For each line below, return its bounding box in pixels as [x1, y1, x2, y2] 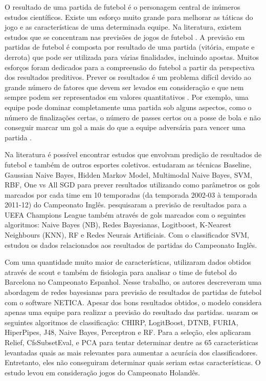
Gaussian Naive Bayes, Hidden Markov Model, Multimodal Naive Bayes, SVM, [5, 169, 252, 180]
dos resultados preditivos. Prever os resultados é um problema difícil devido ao [5, 72, 251, 82]
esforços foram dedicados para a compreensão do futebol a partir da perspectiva [5, 61, 255, 72]
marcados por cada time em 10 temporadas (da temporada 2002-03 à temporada [5, 189, 257, 200]
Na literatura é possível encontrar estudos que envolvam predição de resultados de [5, 149, 262, 160]
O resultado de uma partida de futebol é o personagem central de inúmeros [5, 2, 240, 12]
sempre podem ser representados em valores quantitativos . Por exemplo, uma [5, 92, 249, 102]
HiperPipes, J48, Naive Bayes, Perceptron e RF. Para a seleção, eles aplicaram [5, 327, 251, 337]
